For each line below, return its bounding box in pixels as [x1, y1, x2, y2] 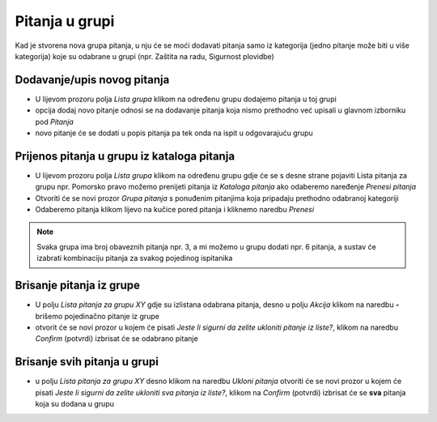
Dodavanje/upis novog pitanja [15, 73, 170, 87]
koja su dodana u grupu [35, 399, 115, 409]
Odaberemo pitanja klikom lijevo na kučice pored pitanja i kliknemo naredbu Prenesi [35, 205, 315, 215]
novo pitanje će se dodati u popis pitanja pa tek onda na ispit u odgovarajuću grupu [35, 128, 313, 138]
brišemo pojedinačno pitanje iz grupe [35, 311, 159, 321]
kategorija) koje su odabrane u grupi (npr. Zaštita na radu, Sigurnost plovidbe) [15, 51, 274, 61]
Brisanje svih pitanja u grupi [15, 355, 159, 369]
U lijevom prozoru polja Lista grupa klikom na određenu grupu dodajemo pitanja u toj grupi [35, 94, 337, 104]
